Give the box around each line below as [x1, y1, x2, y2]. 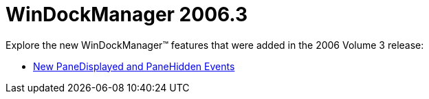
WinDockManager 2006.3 [5, 3, 248, 26]
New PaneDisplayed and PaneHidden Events [33, 60, 235, 72]
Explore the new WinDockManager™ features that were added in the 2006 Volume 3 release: [5, 38, 424, 51]
